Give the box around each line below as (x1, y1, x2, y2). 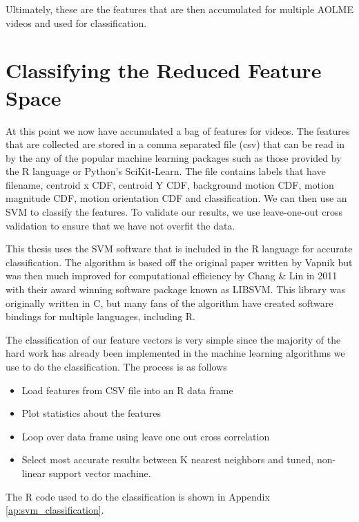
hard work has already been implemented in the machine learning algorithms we (6, 346, 345, 360)
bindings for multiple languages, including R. (6, 309, 196, 324)
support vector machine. (48, 465, 151, 480)
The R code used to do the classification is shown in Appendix (6, 489, 270, 503)
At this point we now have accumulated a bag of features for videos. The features (6, 123, 350, 138)
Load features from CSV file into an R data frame (21, 382, 233, 397)
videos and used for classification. (6, 15, 147, 30)
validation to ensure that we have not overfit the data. (6, 218, 235, 232)
